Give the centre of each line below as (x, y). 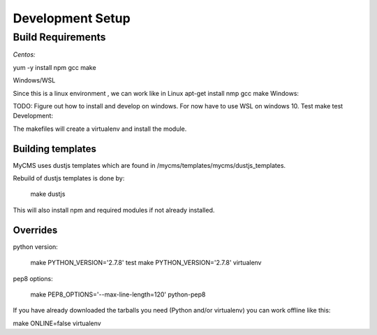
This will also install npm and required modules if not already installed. (114, 210)
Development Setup (72, 18)
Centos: (24, 55)
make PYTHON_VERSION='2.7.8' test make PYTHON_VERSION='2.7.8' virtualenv (146, 263)
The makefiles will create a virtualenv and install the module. (100, 129)
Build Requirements (59, 37)
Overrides (35, 230)
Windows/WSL (34, 80)
